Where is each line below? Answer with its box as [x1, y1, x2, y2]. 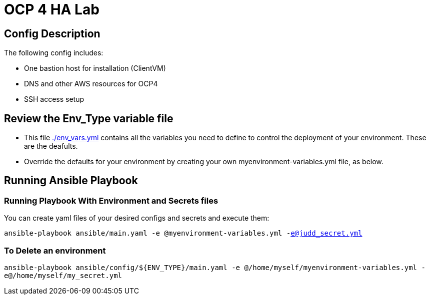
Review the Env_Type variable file [4, 112, 173, 125]
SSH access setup [24, 95, 84, 104]
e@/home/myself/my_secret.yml [4, 271, 122, 280]
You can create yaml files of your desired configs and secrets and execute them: [4, 214, 269, 223]
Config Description [4, 27, 100, 40]
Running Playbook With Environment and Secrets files [4, 195, 218, 206]
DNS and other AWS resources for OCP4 [24, 79, 158, 88]
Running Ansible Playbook [4, 174, 138, 187]
